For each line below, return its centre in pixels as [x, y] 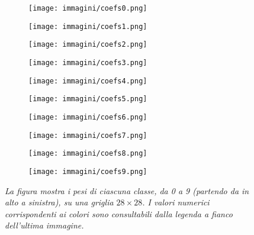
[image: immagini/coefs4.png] [88, 81]
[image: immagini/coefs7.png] [88, 135]
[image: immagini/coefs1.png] [88, 26]
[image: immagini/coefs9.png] [88, 171]
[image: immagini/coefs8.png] [88, 154]
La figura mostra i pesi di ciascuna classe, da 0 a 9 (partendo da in [127, 190]
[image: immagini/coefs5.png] [88, 99]
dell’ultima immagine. [44, 225]
